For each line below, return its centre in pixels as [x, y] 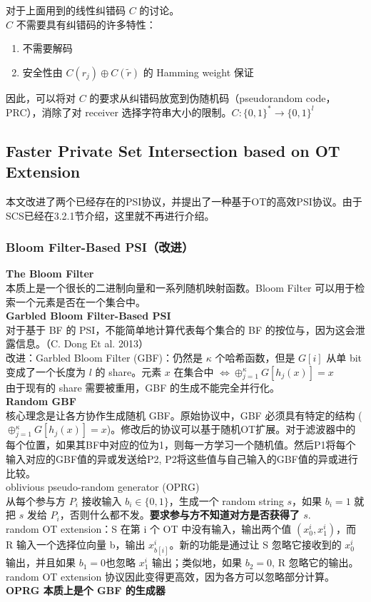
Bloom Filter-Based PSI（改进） [100, 247]
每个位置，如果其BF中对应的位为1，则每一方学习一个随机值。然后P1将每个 [181, 445]
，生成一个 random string [226, 500]
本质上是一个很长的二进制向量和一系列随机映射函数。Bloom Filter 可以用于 [181, 288]
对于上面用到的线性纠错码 [66, 10]
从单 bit [344, 358]
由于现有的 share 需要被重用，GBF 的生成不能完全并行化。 [143, 387]
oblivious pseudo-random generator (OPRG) [103, 487]
